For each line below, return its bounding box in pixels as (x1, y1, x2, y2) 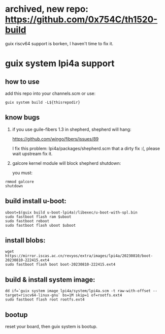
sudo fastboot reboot (5, 218, 50, 223)
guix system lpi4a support (5, 58, 115, 69)
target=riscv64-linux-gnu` (5, 293, 61, 298)
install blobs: (5, 236, 46, 244)
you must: (12, 170, 33, 176)
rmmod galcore (5, 179, 34, 184)
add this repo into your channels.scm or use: (5, 90, 96, 96)
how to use (5, 77, 40, 86)
